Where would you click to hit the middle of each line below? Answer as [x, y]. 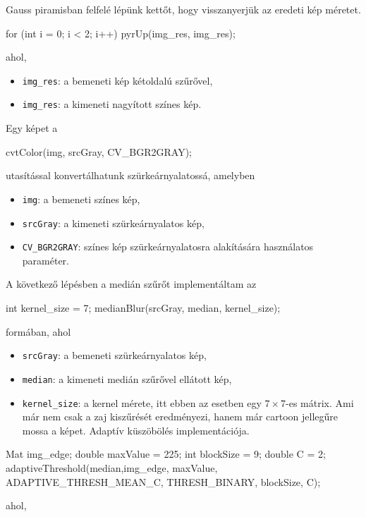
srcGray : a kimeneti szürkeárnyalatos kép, [113, 223]
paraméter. [45, 260]
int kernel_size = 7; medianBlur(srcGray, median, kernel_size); [143, 308]
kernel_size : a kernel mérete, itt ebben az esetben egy [142, 402]
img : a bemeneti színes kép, [81, 199]
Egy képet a [32, 128]
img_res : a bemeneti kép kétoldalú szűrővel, [117, 80]
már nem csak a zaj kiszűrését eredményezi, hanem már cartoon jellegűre [180, 416]
